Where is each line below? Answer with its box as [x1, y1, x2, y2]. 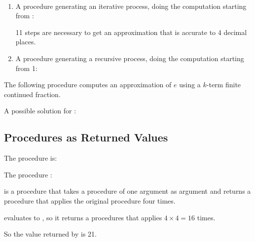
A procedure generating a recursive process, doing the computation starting [15, 53, 244, 63]
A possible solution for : [4, 105, 76, 116]
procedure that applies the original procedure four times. [4, 195, 176, 206]
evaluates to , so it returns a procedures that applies [4, 212, 162, 222]
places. [15, 36, 36, 47]
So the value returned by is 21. [4, 229, 97, 239]
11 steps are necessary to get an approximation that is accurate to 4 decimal [15, 27, 247, 37]
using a [179, 79, 201, 90]
